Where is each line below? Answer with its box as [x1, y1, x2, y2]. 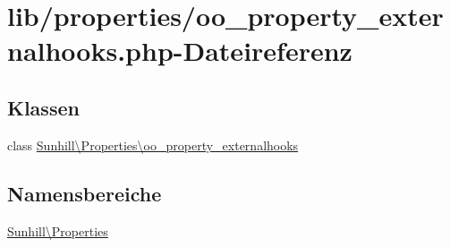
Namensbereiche [7, 179, 162, 207]
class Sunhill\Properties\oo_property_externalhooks [7, 135, 299, 154]
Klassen [7, 93, 80, 121]
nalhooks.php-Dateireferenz [7, 32, 352, 69]
